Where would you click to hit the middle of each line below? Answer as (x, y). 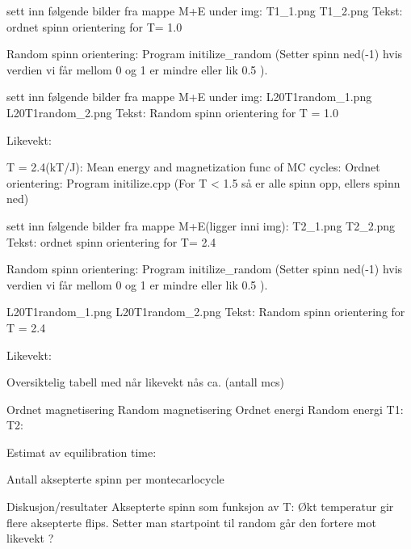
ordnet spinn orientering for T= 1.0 (94, 26)
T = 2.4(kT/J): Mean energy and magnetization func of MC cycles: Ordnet (193, 167)
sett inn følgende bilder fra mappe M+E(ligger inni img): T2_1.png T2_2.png (201, 225)
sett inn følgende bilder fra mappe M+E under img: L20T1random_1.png (189, 97)
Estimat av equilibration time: (82, 452)
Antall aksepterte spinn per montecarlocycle (115, 479)
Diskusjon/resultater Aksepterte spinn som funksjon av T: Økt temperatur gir (200, 507)
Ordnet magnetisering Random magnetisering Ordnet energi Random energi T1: (205, 409)
